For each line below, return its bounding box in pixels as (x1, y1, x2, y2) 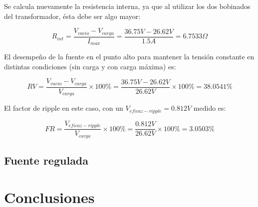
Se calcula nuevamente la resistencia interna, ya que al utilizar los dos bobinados (4, 1, 251, 11)
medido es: (193, 103, 226, 113)
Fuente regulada (4, 153, 89, 168)
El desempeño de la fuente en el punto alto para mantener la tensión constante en (4, 51, 255, 62)
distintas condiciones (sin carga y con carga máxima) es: (4, 61, 176, 71)
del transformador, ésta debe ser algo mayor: (4, 10, 141, 21)
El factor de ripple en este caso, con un (4, 103, 123, 113)
